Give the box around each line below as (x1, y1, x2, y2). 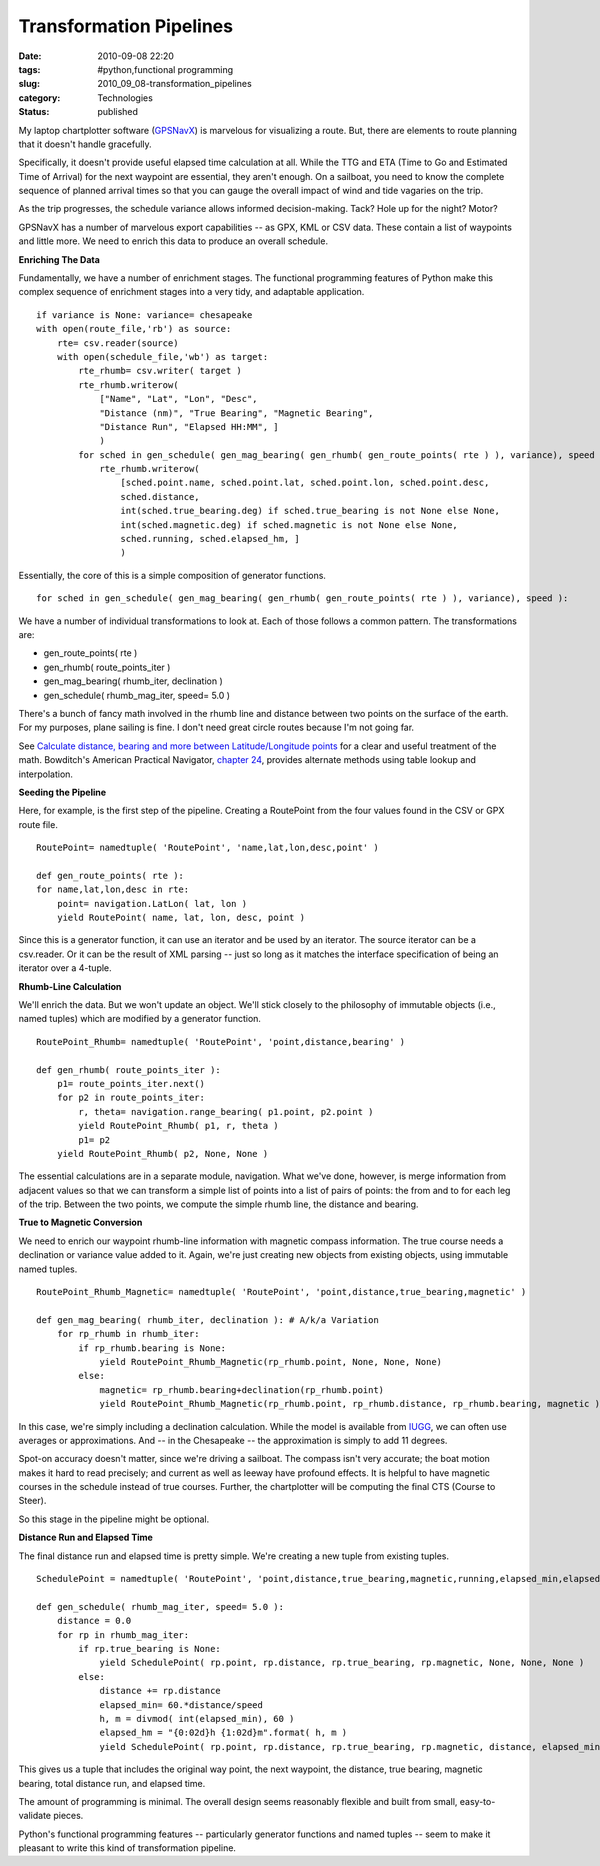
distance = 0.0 (56, 1615, 132, 1627)
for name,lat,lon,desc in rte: (36, 884, 190, 895)
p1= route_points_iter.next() (56, 1078, 205, 1089)
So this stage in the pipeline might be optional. (18, 1513, 210, 1525)
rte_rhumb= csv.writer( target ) (78, 365, 242, 377)
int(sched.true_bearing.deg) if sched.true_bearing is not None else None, (120, 505, 500, 517)
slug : (18, 78, 40, 90)
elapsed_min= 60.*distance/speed (99, 1699, 264, 1710)
